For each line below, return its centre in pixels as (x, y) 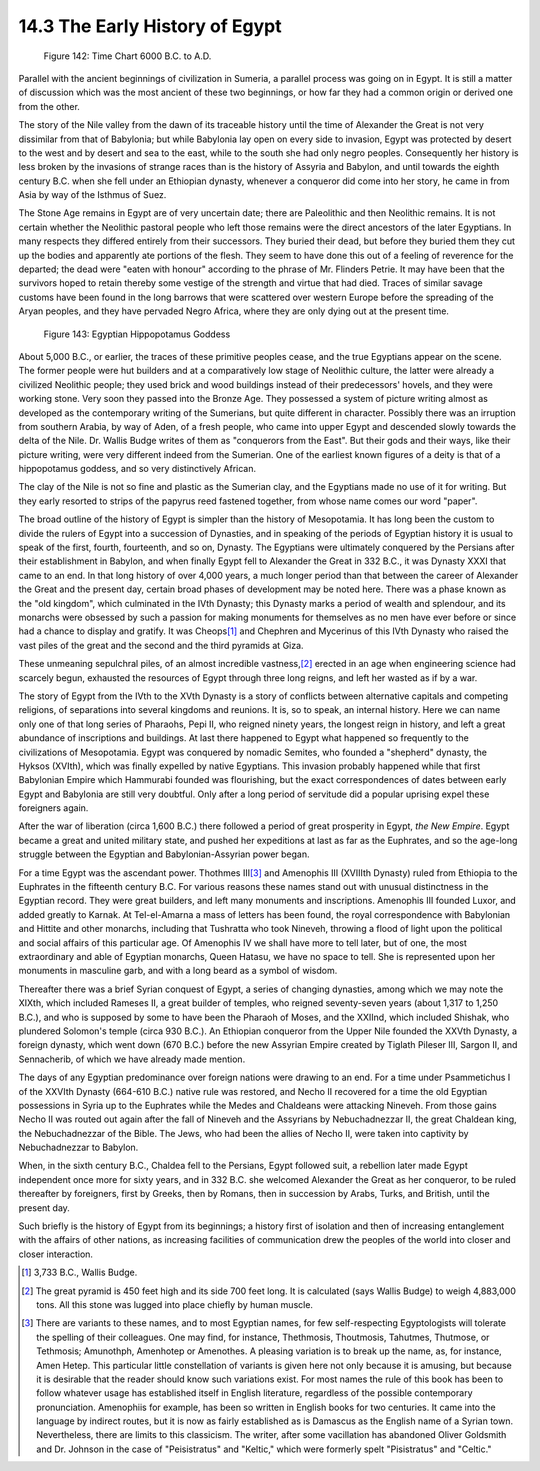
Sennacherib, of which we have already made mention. (132, 1059)
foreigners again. (53, 808)
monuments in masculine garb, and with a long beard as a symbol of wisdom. (178, 971)
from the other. (49, 106)
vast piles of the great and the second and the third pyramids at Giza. (161, 645)
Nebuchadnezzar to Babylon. (78, 1147)
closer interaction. (56, 1254)
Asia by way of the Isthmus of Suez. (92, 195)
